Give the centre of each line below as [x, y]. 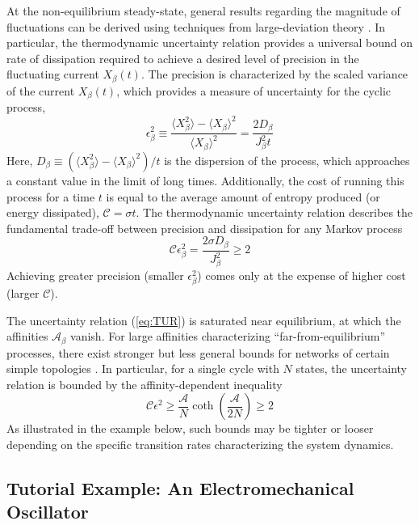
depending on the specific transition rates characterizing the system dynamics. [200, 445]
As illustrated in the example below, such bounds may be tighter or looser [190, 428]
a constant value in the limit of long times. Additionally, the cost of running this [205, 180]
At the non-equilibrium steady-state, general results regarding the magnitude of [203, 11]
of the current [41, 90]
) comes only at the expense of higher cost [302, 275]
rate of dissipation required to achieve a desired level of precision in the [183, 58]
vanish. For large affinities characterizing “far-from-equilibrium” [228, 336]
